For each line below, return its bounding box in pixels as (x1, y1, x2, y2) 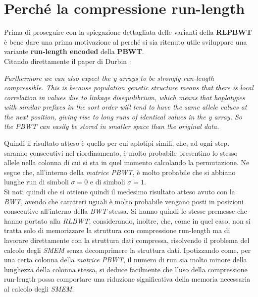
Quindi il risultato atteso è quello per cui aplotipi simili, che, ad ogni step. (4, 138, 230, 148)
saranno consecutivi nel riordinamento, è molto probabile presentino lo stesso (4, 147, 238, 158)
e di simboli (90, 177, 125, 187)
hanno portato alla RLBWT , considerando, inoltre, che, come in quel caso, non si (4, 215, 251, 226)
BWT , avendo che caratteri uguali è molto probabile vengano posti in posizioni (4, 196, 244, 206)
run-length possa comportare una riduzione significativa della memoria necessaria (4, 274, 251, 284)
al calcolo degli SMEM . (4, 283, 74, 294)
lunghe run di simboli (4, 177, 69, 187)
